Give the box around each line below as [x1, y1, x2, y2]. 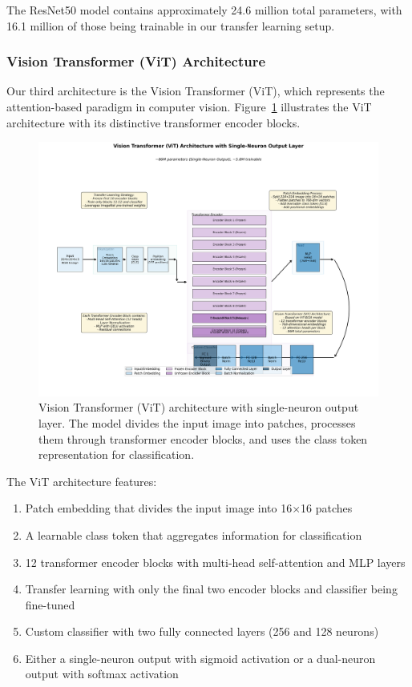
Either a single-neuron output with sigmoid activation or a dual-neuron [25, 649, 376, 666]
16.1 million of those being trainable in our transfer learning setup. [6, 17, 335, 34]
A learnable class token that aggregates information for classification [25, 526, 362, 543]
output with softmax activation [25, 665, 179, 682]
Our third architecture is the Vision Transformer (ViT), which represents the [6, 82, 385, 99]
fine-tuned [25, 596, 75, 613]
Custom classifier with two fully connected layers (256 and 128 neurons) [25, 623, 379, 640]
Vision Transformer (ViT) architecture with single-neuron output [38, 399, 359, 416]
